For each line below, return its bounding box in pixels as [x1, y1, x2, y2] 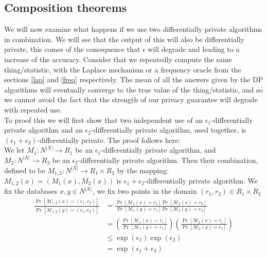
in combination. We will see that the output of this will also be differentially [4, 33, 244, 44]
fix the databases [4, 186, 58, 196]
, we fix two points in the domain [92, 186, 197, 196]
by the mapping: [117, 164, 169, 175]
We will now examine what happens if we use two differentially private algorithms [4, 24, 262, 34]
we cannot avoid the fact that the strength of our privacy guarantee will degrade [4, 94, 258, 105]
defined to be [4, 164, 45, 175]
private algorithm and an [4, 124, 83, 135]
